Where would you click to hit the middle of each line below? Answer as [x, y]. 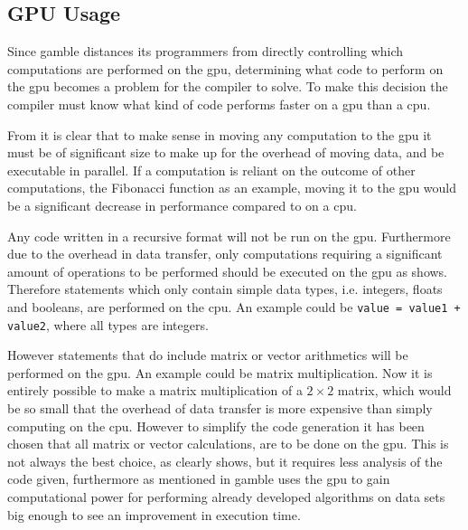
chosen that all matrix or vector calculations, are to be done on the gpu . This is [228, 444]
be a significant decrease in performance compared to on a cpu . [182, 205]
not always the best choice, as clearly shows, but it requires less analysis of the [225, 461]
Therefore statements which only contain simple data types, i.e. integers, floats [225, 289]
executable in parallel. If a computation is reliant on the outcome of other [211, 170]
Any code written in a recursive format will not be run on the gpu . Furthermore [229, 236]
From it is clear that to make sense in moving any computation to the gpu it [220, 134]
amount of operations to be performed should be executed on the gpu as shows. [228, 271]
